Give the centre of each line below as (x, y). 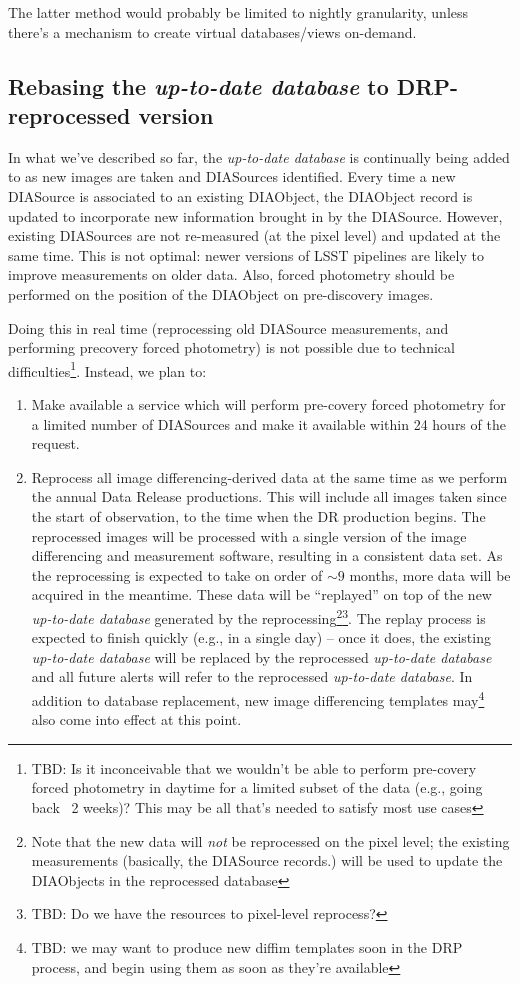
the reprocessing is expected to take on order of (177, 574)
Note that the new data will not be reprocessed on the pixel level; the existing (270, 840)
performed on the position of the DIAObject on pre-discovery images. (221, 293)
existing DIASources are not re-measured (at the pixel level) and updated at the (254, 235)
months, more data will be (430, 574)
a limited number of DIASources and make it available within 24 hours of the (268, 423)
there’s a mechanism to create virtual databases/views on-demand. (212, 31)
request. (55, 443)
